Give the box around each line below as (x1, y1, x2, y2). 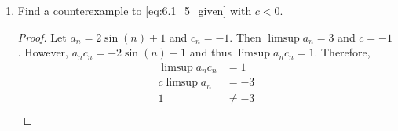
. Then (229, 28, 261, 45)
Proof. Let (17, 28, 67, 45)
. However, (17, 44, 68, 60)
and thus (189, 44, 232, 60)
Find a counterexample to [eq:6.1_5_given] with (17, 2, 252, 18)
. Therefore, (314, 44, 371, 60)
